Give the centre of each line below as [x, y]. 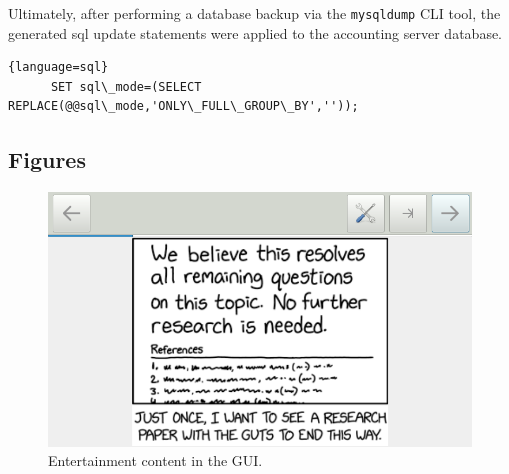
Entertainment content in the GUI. [155, 460]
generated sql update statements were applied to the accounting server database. [255, 32]
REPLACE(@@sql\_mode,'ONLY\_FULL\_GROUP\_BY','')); [183, 106]
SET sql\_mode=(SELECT [126, 86]
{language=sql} [58, 67]
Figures [47, 159]
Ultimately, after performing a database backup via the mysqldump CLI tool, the [254, 13]
